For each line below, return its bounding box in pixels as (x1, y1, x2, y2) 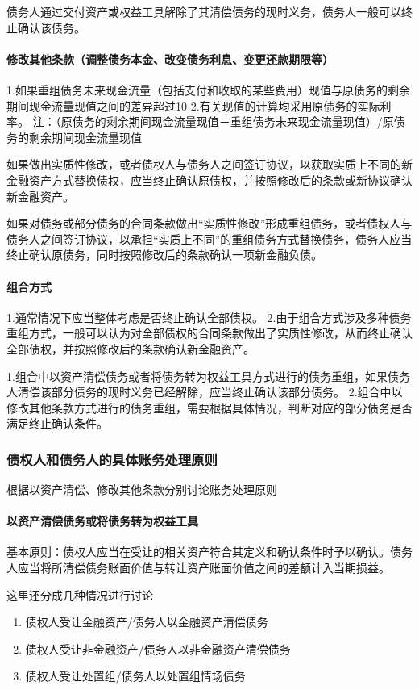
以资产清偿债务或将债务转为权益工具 (6, 512, 198, 529)
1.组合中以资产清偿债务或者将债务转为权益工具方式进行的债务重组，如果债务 (6, 367, 410, 384)
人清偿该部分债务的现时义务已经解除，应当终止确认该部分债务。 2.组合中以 (6, 383, 403, 400)
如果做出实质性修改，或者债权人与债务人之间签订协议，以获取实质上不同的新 (6, 156, 413, 173)
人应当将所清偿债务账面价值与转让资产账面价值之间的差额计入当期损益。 (6, 559, 390, 576)
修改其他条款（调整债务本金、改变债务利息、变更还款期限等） (6, 50, 334, 67)
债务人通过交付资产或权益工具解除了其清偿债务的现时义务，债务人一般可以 (6, 3, 401, 19)
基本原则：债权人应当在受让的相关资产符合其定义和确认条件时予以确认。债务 (6, 543, 413, 560)
